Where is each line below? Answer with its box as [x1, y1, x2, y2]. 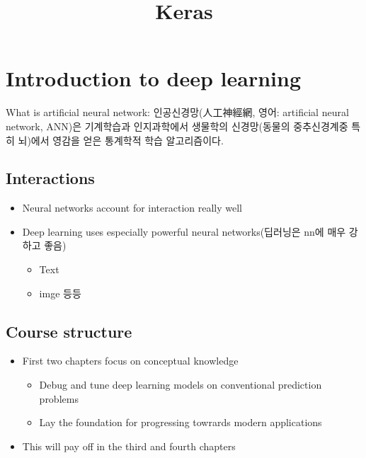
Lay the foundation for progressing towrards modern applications [39, 415, 322, 430]
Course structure [6, 320, 132, 342]
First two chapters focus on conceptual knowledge [22, 353, 239, 368]
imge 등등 [39, 285, 81, 300]
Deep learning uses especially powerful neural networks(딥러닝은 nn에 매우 [22, 224, 346, 239]
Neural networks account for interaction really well [22, 200, 243, 215]
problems [39, 391, 79, 406]
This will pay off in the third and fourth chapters [22, 438, 236, 453]
